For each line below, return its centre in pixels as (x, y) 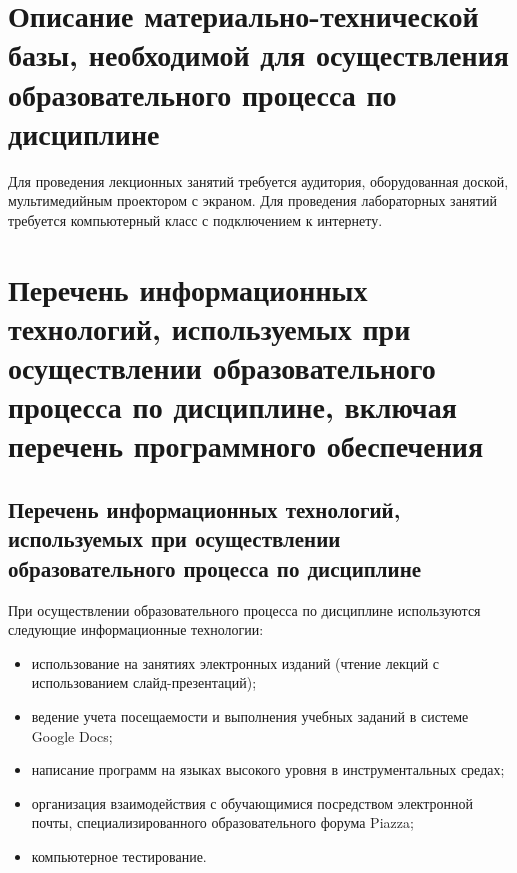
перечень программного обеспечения (246, 445)
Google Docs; (72, 735)
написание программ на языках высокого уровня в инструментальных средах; (268, 769)
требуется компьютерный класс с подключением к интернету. (195, 219)
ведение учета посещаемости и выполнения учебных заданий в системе (250, 715)
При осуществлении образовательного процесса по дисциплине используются (244, 609)
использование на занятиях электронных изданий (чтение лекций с (235, 662)
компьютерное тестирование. (119, 855)
